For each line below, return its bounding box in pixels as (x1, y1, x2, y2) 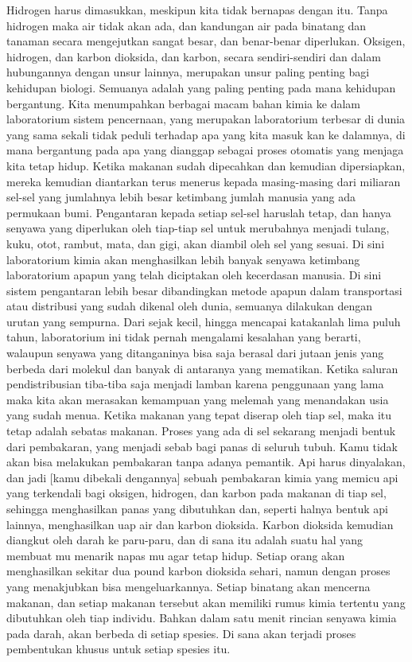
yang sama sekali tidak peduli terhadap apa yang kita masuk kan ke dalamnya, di (6, 126, 406, 142)
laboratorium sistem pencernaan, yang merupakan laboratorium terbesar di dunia (6, 111, 406, 127)
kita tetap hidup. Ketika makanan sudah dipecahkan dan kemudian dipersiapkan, (6, 157, 406, 173)
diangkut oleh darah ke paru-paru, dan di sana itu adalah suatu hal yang (6, 532, 363, 548)
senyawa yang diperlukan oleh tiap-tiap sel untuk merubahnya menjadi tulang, (6, 220, 390, 236)
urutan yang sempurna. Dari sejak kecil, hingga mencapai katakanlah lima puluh (6, 313, 401, 329)
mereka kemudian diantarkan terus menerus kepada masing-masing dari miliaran (6, 173, 401, 189)
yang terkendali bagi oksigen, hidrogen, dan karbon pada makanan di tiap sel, (6, 485, 387, 501)
